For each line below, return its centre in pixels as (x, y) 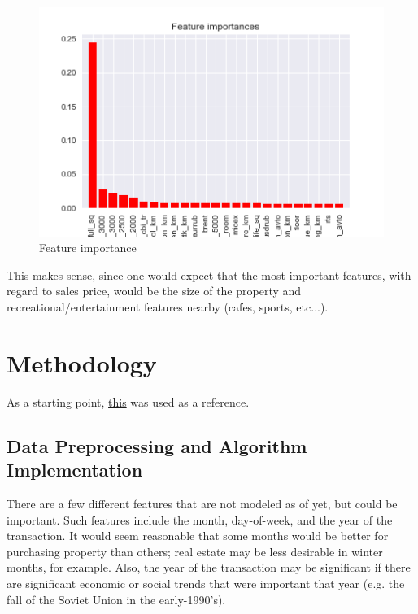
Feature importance (88, 248)
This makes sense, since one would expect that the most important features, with (209, 274)
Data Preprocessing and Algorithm (157, 445)
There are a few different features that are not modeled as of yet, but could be (202, 503)
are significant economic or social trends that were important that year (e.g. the (206, 583)
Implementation (75, 470)
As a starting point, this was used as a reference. (128, 401)
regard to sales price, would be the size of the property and (154, 291)
